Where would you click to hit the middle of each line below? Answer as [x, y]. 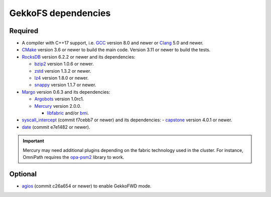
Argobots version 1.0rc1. [59, 99]
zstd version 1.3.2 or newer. [63, 71]
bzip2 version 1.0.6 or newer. [64, 64]
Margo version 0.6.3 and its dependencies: [66, 92]
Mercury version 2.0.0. [58, 106]
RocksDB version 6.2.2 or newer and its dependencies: [79, 57]
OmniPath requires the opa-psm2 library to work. [74, 157]
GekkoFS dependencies [60, 13]
